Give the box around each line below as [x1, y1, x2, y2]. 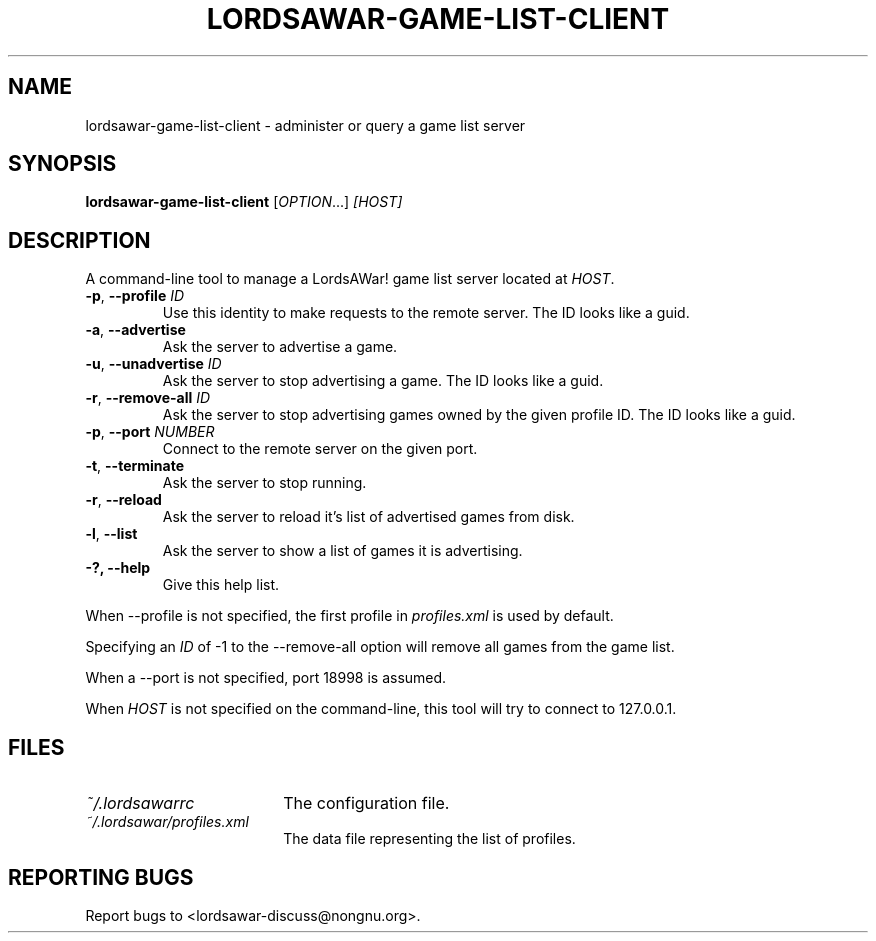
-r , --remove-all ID [85, 389, 211, 407]
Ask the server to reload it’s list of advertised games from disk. [162, 508, 575, 526]
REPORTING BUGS [8, 864, 194, 890]
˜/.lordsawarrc [85, 793, 195, 814]
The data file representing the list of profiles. [283, 830, 576, 848]
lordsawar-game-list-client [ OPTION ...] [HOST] [85, 193, 403, 211]
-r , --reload [85, 491, 162, 509]
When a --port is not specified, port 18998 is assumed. [85, 669, 447, 687]
